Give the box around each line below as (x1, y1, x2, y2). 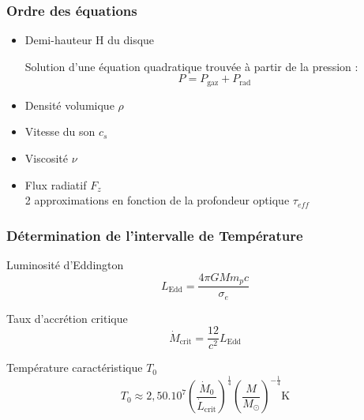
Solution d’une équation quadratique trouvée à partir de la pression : (24, 58, 358, 74)
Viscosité (24, 150, 68, 167)
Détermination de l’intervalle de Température (6, 225, 303, 245)
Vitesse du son (24, 123, 96, 140)
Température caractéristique (6, 359, 143, 376)
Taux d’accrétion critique (6, 309, 128, 326)
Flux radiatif (24, 176, 87, 193)
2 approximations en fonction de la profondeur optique (24, 192, 290, 208)
